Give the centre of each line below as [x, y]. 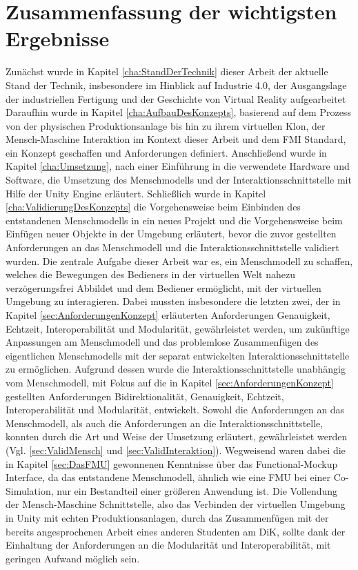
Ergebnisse [58, 38]
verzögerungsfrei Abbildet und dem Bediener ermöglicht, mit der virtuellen [163, 287]
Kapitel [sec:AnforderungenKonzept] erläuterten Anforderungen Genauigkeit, [168, 315]
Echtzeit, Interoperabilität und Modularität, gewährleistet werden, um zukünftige [178, 328]
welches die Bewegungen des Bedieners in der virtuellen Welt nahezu [150, 274]
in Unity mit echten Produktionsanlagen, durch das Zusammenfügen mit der [167, 517]
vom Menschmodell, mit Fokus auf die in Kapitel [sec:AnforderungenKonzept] [170, 382]
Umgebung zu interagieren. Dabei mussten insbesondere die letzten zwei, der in [173, 301]
